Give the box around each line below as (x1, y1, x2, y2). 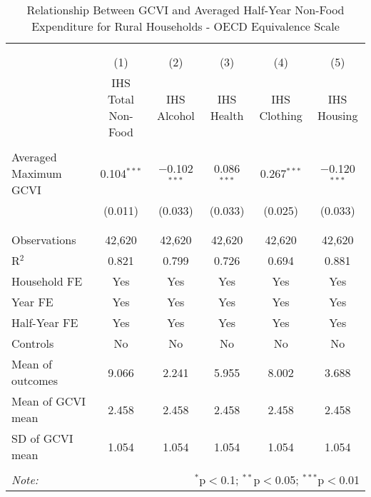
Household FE (11, 273, 83, 289)
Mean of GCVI (11, 393, 86, 409)
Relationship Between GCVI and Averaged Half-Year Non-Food (26, 1, 345, 18)
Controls (11, 335, 54, 351)
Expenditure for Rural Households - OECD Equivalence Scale (31, 18, 340, 34)
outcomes (11, 372, 58, 388)
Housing (317, 107, 358, 124)
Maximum (11, 165, 62, 181)
